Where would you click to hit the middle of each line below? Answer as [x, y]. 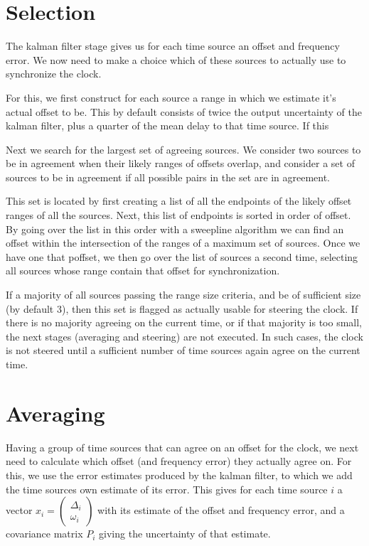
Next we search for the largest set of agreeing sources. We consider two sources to [183, 149]
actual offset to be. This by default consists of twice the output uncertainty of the [184, 111]
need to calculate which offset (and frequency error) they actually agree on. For [179, 461]
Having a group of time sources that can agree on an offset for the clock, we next [182, 447]
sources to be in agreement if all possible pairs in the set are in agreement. [168, 177]
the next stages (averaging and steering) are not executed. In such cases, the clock [184, 336]
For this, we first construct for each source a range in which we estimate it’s [171, 97]
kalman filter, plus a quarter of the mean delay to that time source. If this [167, 125]
